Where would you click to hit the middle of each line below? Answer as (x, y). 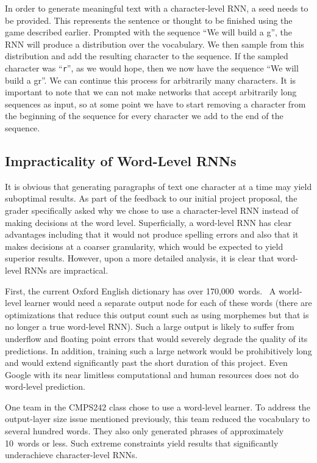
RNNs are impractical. (66, 270)
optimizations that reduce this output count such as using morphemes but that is (157, 314)
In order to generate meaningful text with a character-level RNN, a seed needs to (157, 8)
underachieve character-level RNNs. (71, 455)
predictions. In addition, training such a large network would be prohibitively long (158, 350)
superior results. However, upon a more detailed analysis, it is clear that (140, 258)
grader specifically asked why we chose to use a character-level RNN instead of (152, 210)
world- (290, 290)
